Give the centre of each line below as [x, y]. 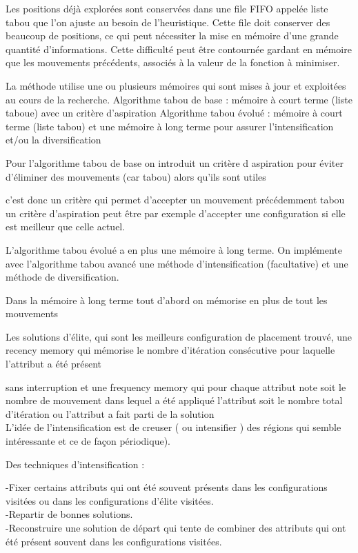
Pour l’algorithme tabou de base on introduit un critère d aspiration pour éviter [175, 162]
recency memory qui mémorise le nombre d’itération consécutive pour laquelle [170, 350]
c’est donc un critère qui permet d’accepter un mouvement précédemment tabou [175, 200]
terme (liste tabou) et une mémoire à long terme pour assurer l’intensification [170, 126]
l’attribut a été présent [53, 364]
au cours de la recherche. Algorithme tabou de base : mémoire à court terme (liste [179, 99]
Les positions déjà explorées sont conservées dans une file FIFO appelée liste [167, 8]
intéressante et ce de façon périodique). [88, 441]
